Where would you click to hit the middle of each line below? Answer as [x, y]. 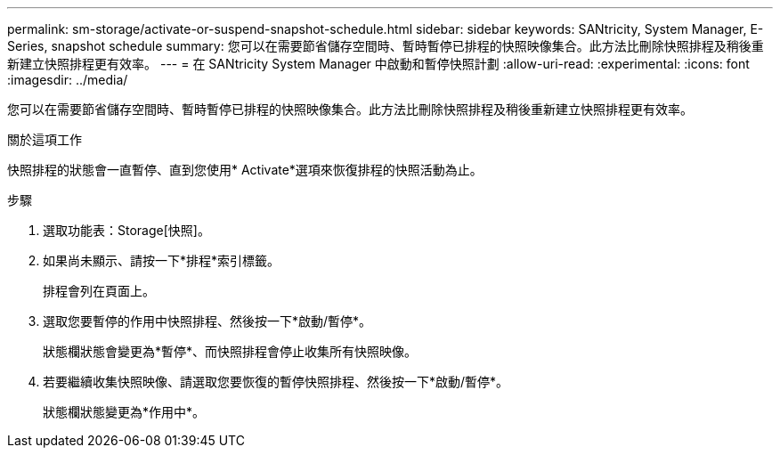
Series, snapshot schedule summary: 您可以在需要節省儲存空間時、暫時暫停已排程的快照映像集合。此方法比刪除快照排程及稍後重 [386, 46]
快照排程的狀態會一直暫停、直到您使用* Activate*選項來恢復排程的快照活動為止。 [245, 170]
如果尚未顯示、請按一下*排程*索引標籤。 [162, 260]
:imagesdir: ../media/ [68, 80]
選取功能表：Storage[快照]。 [126, 230]
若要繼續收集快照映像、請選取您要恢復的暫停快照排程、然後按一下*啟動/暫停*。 [276, 382]
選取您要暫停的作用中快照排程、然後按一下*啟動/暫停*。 [207, 321]
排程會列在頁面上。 [99, 291]
